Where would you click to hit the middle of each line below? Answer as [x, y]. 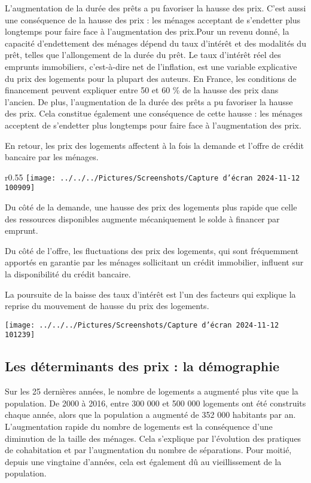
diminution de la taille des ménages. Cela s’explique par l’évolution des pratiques [153, 438]
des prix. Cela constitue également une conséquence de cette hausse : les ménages [154, 113]
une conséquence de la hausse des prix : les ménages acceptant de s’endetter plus [153, 19]
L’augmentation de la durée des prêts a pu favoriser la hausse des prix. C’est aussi [155, 8]
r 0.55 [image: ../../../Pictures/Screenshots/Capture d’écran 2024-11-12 [153, 177]
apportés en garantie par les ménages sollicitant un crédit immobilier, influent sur [154, 262]
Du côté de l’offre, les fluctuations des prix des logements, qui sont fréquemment [152, 250]
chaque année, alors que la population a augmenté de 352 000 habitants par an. [150, 415]
